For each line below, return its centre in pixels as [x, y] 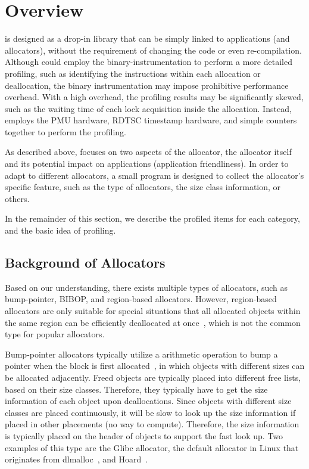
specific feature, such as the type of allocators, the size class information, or [143, 187]
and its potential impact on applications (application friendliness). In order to [147, 164]
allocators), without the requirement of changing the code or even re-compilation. [153, 50]
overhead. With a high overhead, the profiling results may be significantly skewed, [154, 97]
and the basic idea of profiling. [60, 230]
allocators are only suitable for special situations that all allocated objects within [153, 311]
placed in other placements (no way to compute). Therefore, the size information [152, 424]
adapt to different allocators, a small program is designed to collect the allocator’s [154, 175]
